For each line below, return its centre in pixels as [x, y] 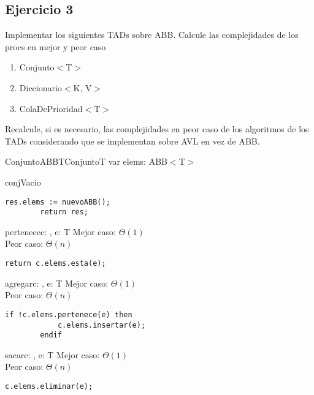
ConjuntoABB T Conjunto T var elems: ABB [86, 161]
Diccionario [40, 87]
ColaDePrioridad [51, 108]
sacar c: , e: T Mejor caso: [52, 354]
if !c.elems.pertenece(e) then [69, 314]
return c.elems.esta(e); [56, 264]
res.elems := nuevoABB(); [58, 202]
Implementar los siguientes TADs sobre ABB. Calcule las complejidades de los [152, 35]
